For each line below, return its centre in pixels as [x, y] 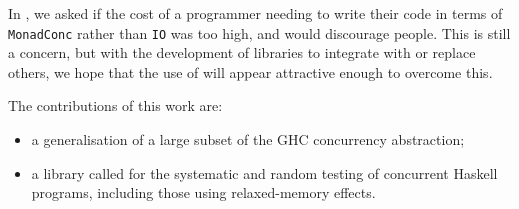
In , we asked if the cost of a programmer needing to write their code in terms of [255, 13]
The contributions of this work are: [115, 105]
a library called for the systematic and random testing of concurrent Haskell [264, 172]
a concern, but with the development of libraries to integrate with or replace [242, 52]
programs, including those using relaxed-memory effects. [203, 192]
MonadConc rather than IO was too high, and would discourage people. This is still [259, 32]
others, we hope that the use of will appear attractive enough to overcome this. [250, 71]
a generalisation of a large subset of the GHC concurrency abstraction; [248, 139]
